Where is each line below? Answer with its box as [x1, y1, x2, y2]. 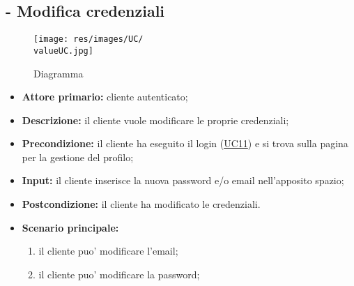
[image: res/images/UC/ [33, 34, 144, 45]
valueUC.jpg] [33, 45, 93, 56]
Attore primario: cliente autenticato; [22, 89, 188, 104]
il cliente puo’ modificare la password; [38, 266, 200, 281]
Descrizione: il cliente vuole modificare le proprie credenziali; [22, 112, 289, 127]
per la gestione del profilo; [22, 149, 134, 164]
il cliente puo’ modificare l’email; [38, 243, 178, 258]
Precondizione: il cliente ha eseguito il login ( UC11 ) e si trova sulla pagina [22, 136, 348, 151]
